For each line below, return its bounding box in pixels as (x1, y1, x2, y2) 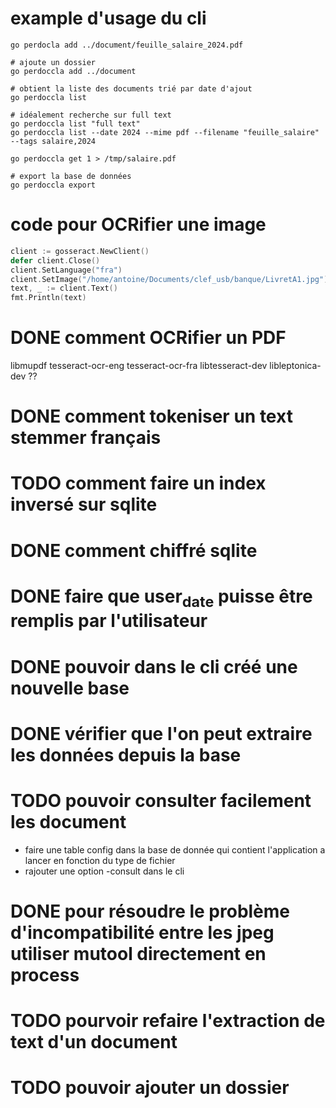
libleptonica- (269, 360, 322, 372)
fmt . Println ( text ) (10, 293, 87, 303)
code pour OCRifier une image (10, 213, 267, 236)
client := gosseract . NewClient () (10, 246, 150, 256)
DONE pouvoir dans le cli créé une (10, 655, 298, 678)
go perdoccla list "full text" (10, 118, 141, 129)
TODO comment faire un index (10, 472, 267, 495)
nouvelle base (10, 677, 130, 699)
